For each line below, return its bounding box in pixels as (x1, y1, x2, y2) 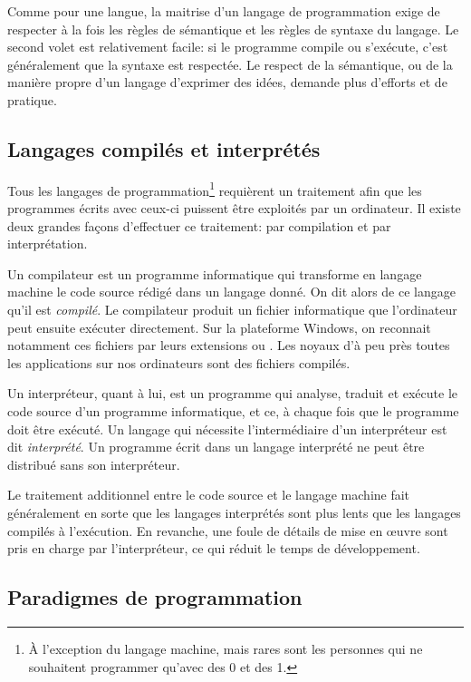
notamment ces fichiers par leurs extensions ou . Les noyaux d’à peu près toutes (7, 336, 450, 355)
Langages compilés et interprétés (7, 134, 321, 162)
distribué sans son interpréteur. (7, 454, 180, 473)
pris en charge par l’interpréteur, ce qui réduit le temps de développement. (7, 539, 420, 558)
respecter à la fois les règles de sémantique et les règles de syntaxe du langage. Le (7, 19, 459, 38)
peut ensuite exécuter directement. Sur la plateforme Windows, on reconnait (7, 317, 431, 336)
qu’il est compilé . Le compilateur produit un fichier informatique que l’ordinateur (7, 299, 457, 318)
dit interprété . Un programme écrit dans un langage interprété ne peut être (7, 437, 425, 456)
